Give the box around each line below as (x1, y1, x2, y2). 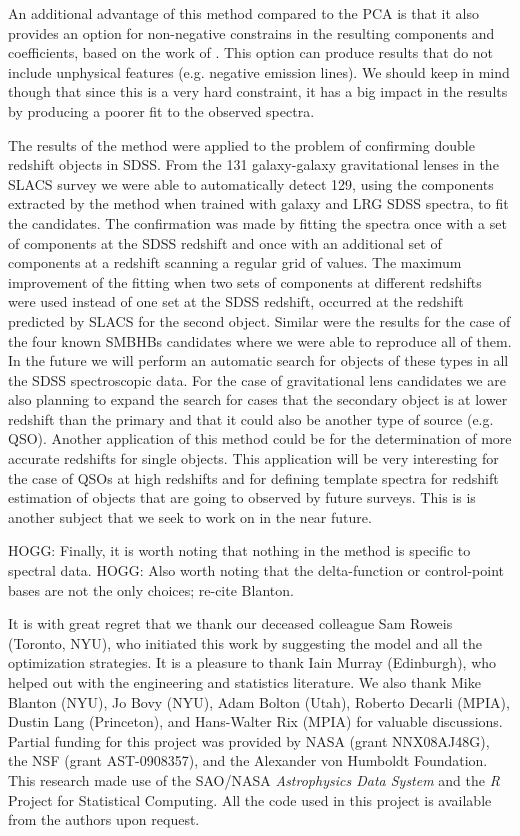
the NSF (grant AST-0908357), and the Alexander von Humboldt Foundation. (8, 750, 488, 771)
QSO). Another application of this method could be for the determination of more (8, 428, 512, 449)
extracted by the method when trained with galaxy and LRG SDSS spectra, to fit (8, 193, 509, 214)
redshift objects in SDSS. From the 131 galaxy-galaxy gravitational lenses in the (8, 154, 499, 175)
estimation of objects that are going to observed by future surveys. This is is (8, 487, 476, 508)
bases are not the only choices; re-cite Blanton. (8, 579, 294, 600)
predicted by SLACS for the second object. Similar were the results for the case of (8, 310, 511, 331)
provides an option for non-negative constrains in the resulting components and (8, 22, 495, 43)
